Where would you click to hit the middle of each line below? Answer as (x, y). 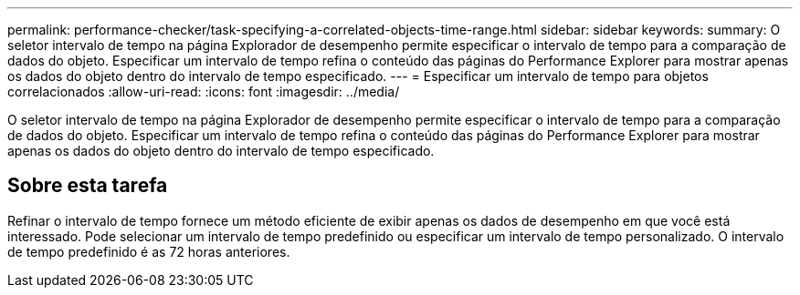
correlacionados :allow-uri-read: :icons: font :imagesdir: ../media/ (204, 92)
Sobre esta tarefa (88, 186)
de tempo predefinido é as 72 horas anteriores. (149, 251)
